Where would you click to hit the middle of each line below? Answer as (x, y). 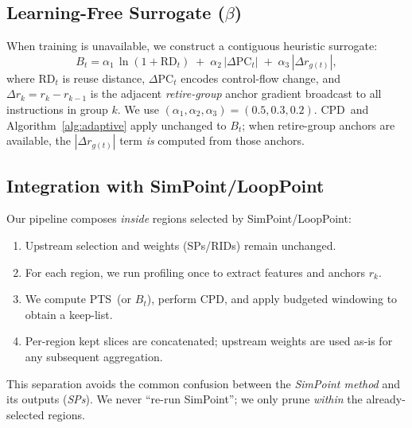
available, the (39, 140)
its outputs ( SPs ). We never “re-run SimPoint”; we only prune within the (185, 399)
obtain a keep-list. (69, 314)
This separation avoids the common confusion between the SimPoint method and (203, 383)
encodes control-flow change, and (260, 78)
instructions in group (57, 109)
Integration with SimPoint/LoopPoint (165, 185)
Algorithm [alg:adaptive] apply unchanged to (117, 125)
